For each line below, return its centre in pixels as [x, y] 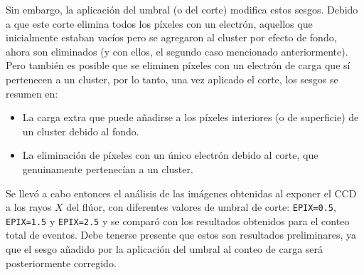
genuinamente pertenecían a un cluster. [108, 168]
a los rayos [29, 207]
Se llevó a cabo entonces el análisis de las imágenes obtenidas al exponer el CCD [181, 193]
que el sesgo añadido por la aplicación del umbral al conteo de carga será [165, 249]
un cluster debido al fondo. [81, 131]
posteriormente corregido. [61, 263]
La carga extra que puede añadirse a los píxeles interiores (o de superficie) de [191, 117]
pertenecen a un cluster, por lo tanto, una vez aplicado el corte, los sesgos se [172, 79]
